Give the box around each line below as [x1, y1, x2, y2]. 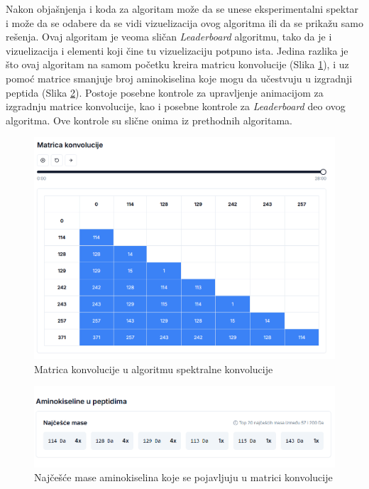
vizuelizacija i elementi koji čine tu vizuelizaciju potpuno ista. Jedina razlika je [6, 43, 348, 58]
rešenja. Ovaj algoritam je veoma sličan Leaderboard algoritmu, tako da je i [6, 29, 332, 44]
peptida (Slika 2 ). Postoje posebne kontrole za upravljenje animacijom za [6, 85, 324, 100]
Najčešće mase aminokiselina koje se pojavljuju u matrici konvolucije [34, 470, 333, 485]
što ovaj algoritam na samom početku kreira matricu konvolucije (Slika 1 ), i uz [6, 57, 349, 72]
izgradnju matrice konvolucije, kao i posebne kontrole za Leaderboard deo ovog [6, 99, 346, 114]
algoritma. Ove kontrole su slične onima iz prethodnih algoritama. [6, 112, 292, 127]
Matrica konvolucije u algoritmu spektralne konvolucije [34, 361, 273, 376]
